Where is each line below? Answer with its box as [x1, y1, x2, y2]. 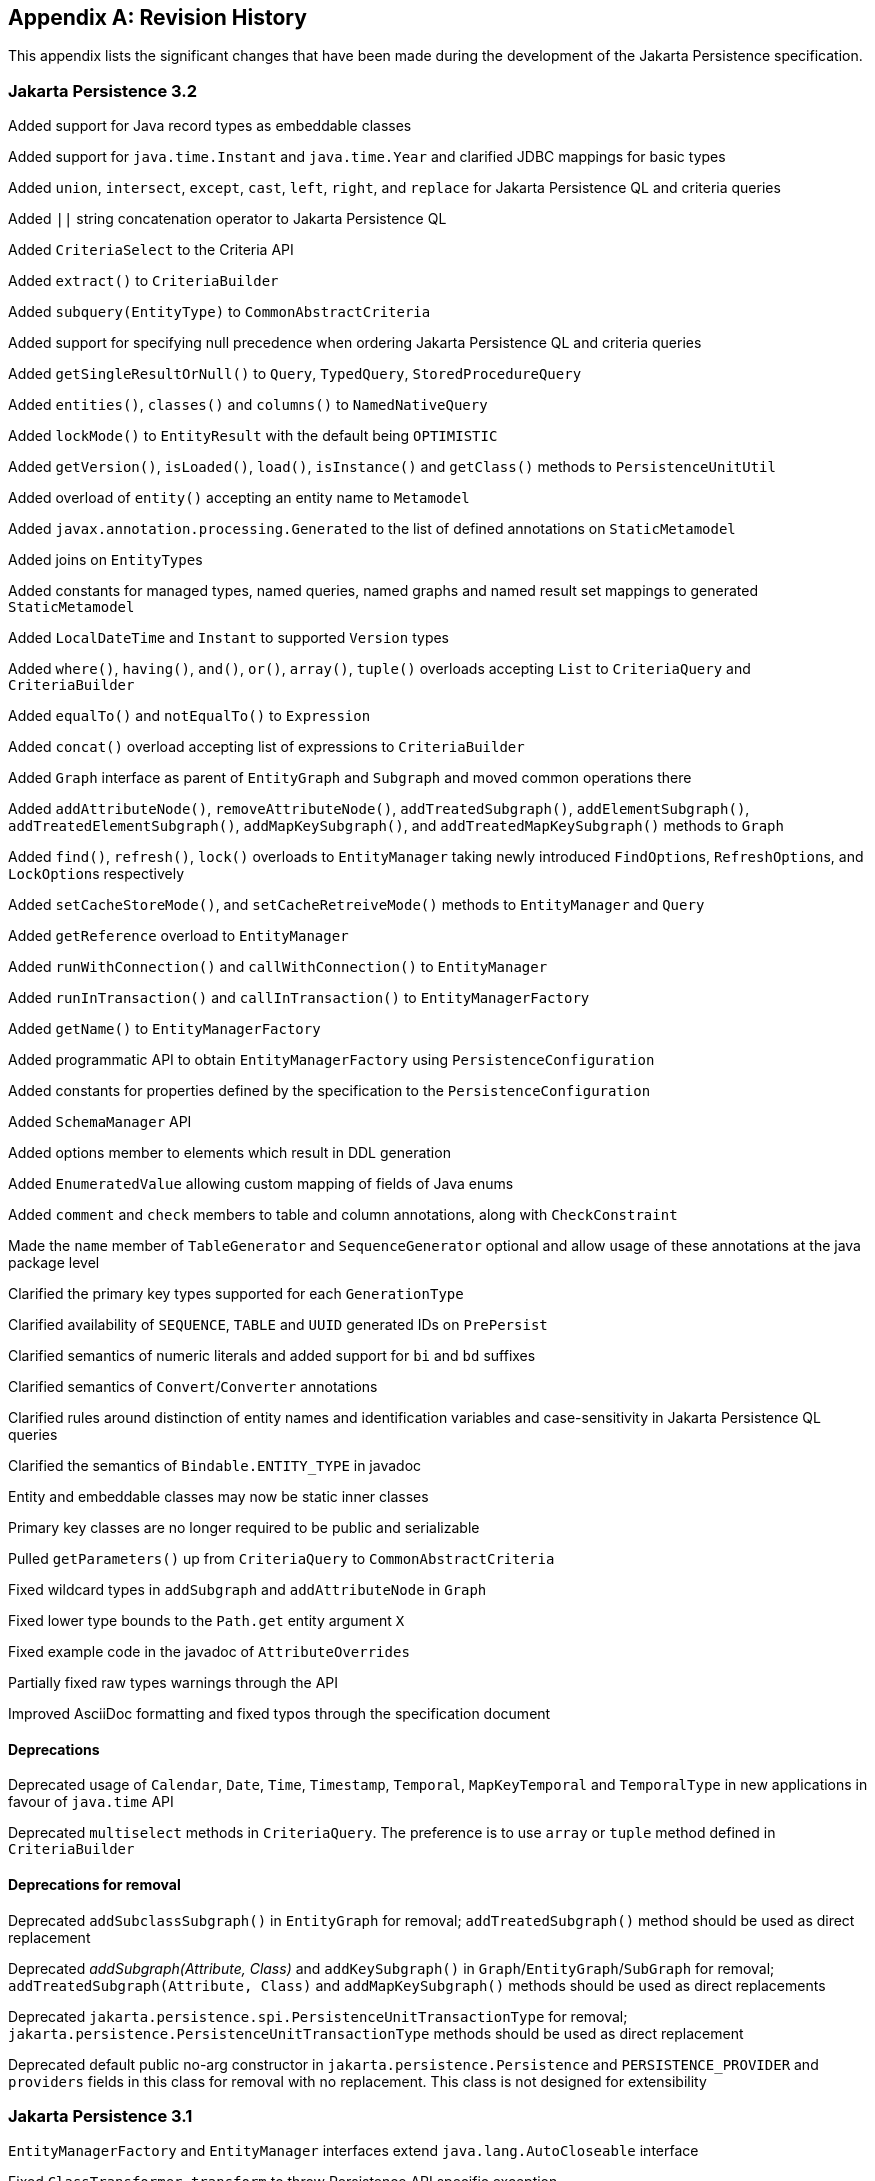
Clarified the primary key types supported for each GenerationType [8, 1285, 464, 1303]
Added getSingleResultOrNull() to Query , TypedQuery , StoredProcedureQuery [8, 365, 582, 383]
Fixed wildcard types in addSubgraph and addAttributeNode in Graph [8, 1581, 487, 1599]
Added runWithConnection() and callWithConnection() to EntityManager [8, 958, 548, 976]
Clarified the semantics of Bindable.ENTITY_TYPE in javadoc [8, 1457, 422, 1475]
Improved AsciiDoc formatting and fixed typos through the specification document [8, 1705, 551, 1723]
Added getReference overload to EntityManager [8, 927, 349, 945]
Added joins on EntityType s [8, 551, 203, 569]
